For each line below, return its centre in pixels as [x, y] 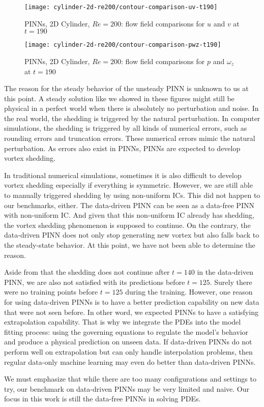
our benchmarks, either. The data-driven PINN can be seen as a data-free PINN [129, 205]
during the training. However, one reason [189, 292]
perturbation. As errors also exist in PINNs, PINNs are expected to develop [122, 148]
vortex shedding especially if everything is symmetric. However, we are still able [128, 185]
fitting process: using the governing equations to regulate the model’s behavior [126, 331]
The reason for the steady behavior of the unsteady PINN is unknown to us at [126, 88]
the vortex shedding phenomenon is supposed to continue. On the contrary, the [127, 225]
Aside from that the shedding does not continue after [87, 272]
